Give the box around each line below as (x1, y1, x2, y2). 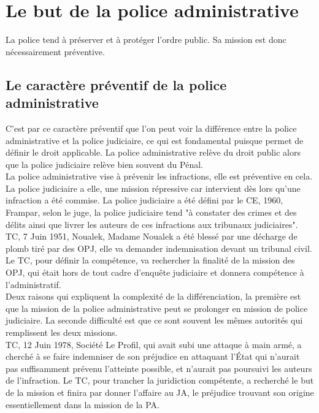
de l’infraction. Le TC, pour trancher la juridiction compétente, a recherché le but (6, 374, 314, 387)
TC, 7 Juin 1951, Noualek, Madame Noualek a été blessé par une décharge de (6, 230, 298, 243)
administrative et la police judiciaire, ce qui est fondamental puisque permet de (6, 134, 304, 146)
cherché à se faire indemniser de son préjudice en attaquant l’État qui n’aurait (6, 350, 300, 363)
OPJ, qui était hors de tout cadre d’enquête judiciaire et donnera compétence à (6, 266, 304, 279)
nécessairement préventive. (6, 45, 105, 58)
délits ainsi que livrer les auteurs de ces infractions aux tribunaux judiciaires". (6, 218, 298, 230)
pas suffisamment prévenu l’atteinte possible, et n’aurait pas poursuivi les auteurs (6, 362, 312, 374)
